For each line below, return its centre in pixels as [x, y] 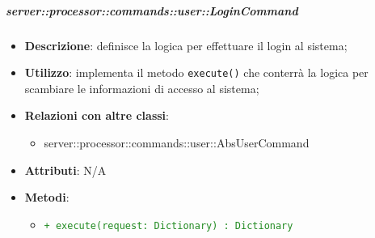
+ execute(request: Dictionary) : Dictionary [169, 225]
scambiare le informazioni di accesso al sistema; [142, 88]
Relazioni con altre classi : [97, 115]
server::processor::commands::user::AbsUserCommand [177, 142]
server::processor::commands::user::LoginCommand [152, 10]
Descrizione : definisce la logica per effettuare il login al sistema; [186, 45]
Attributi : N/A [65, 170]
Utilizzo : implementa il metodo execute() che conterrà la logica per [196, 72]
